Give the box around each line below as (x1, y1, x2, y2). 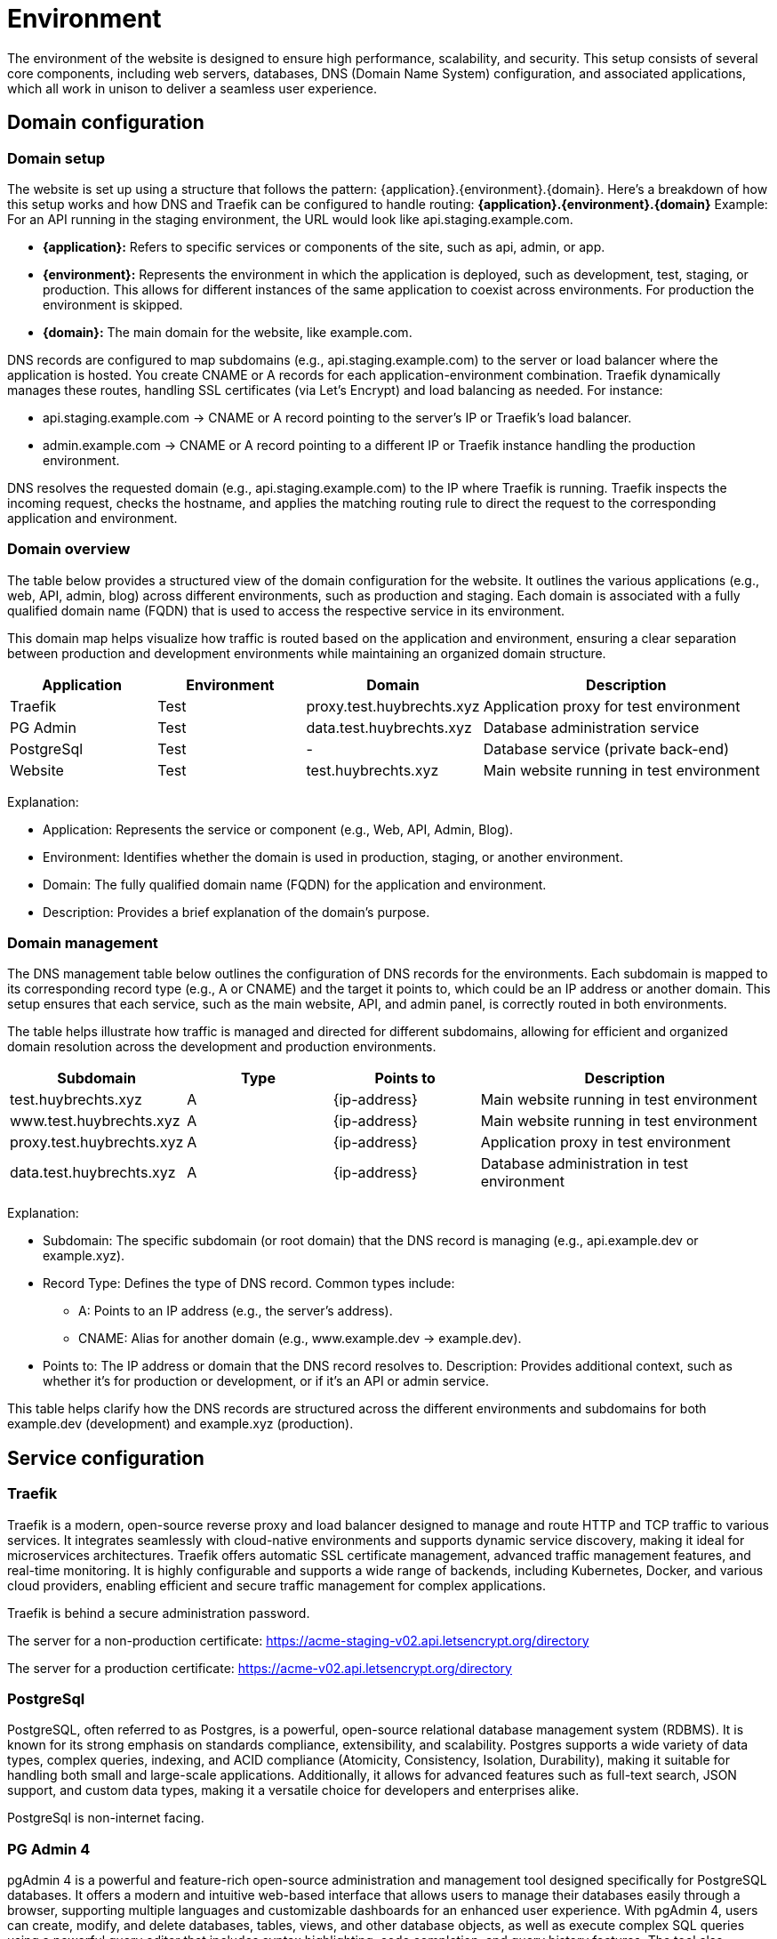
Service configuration (7, 1446, 204, 1469)
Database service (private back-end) (483, 739, 729, 758)
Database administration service (483, 718, 700, 736)
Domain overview (7, 540, 131, 559)
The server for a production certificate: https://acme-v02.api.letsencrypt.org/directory (7, 1660, 512, 1676)
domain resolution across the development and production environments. (7, 1039, 437, 1055)
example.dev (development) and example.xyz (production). (7, 1416, 354, 1432)
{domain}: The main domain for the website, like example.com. (43, 324, 413, 340)
